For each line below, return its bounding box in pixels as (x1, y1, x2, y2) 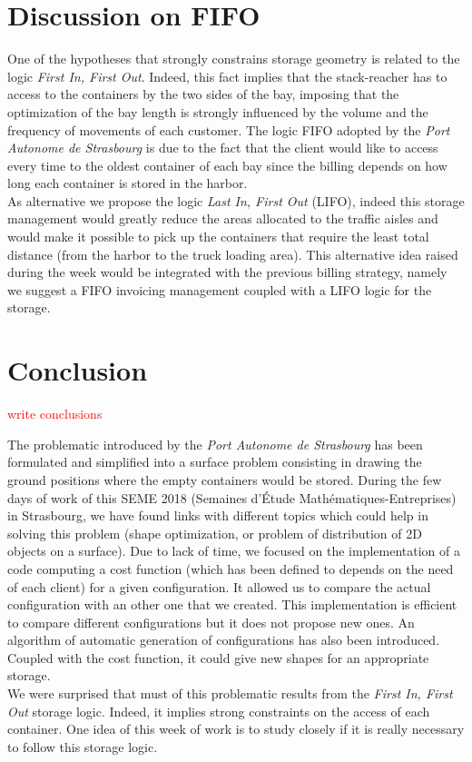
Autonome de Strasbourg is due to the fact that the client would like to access (7, 138, 438, 157)
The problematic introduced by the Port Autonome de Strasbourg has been (7, 434, 423, 453)
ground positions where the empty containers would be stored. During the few (7, 470, 442, 489)
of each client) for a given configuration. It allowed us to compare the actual (7, 577, 431, 596)
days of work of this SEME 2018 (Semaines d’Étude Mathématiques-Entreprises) (7, 488, 457, 507)
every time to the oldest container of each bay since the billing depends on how (7, 155, 447, 174)
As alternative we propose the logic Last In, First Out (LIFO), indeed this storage (7, 191, 465, 210)
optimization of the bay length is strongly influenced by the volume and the (7, 102, 428, 121)
